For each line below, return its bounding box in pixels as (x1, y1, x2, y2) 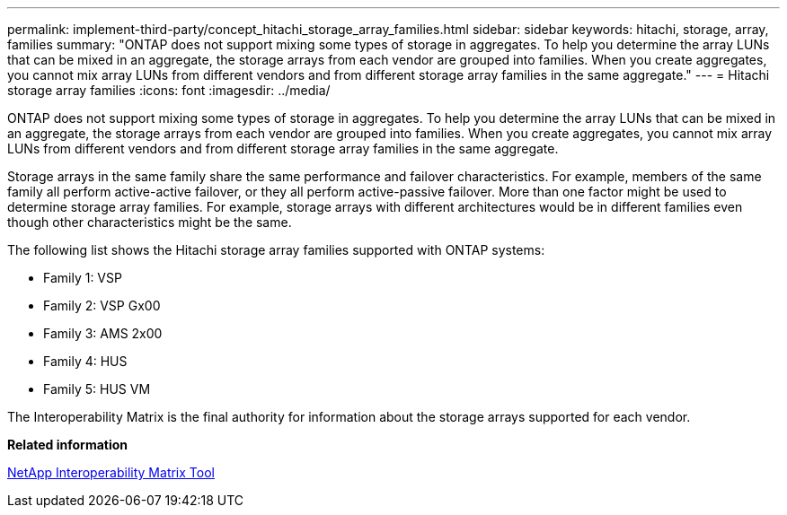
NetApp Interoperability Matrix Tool (7, 465, 215, 480)
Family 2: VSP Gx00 (43, 298, 161, 313)
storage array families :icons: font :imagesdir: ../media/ (7, 83, 331, 98)
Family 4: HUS (43, 354, 128, 369)
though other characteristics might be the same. (7, 214, 292, 230)
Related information (7, 437, 128, 452)
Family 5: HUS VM (43, 381, 151, 397)
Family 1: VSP (43, 270, 122, 285)
